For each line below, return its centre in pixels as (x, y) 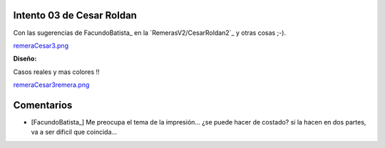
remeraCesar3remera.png (51, 85)
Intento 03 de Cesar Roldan (75, 15)
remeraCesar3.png (41, 46)
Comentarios (43, 105)
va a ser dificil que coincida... (74, 132)
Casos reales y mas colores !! (56, 72)
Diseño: (25, 59)
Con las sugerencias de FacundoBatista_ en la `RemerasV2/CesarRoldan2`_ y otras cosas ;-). (150, 33)
